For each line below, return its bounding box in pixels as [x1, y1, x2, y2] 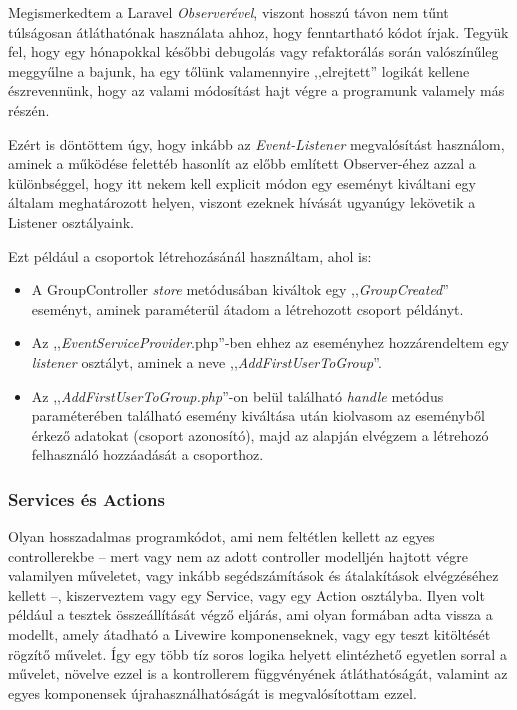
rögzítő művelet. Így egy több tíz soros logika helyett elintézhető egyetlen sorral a [8, 643, 507, 664]
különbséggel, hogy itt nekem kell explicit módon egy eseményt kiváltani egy [8, 172, 476, 193]
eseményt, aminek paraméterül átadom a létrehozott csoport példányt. [31, 298, 464, 319]
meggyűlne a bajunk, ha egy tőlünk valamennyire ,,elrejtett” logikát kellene [8, 60, 470, 81]
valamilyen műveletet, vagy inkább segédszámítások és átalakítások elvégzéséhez [8, 565, 499, 586]
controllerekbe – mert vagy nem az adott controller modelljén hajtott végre [8, 545, 468, 566]
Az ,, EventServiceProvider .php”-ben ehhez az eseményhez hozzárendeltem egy [31, 332, 509, 353]
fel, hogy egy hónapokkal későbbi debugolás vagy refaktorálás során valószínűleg [8, 41, 499, 62]
